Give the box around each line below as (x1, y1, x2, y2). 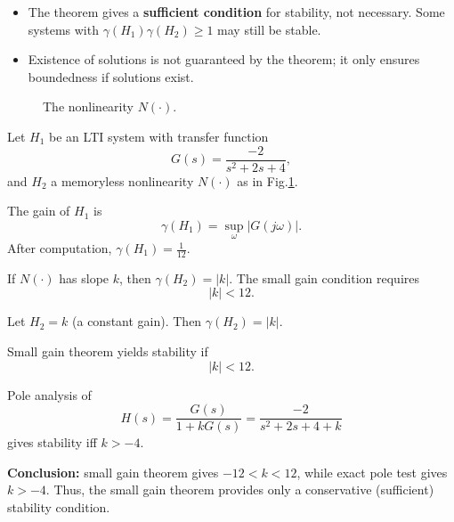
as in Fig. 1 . (237, 171, 298, 190)
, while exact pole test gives (296, 462, 448, 481)
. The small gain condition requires (229, 268, 420, 287)
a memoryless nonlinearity (51, 171, 194, 190)
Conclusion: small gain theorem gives (7, 462, 219, 481)
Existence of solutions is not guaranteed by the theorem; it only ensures (28, 50, 420, 69)
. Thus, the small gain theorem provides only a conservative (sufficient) (45, 480, 434, 499)
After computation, (7, 239, 112, 257)
